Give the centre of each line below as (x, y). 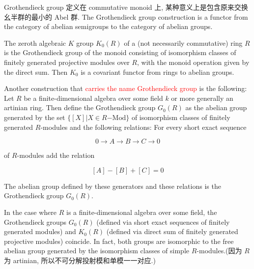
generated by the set (35, 117)
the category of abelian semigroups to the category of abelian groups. (108, 26)
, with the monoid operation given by (193, 62)
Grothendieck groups (35, 222)
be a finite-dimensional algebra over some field (93, 98)
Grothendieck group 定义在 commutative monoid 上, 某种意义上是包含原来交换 (126, 7)
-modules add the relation (56, 155)
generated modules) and (40, 231)
